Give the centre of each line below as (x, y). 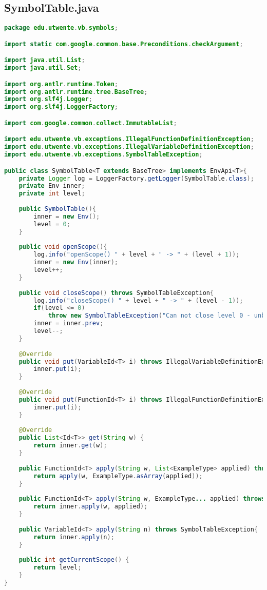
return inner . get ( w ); (70, 446)
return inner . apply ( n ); (74, 537)
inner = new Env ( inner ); (76, 262)
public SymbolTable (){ (57, 209)
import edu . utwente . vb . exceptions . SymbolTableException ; (103, 155)
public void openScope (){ (63, 247)
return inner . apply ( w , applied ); (91, 507)
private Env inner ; (52, 186)
